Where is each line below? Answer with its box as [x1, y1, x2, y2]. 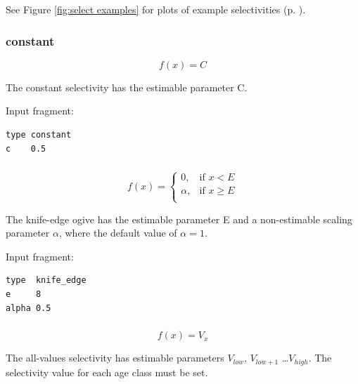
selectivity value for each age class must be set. [6, 364, 208, 379]
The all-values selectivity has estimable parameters [6, 350, 224, 365]
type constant [6, 130, 72, 140]
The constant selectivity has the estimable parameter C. [6, 79, 248, 94]
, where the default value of [58, 225, 177, 240]
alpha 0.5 [6, 303, 51, 313]
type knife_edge [6, 275, 87, 286]
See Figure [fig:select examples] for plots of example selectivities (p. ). [6, 2, 306, 16]
